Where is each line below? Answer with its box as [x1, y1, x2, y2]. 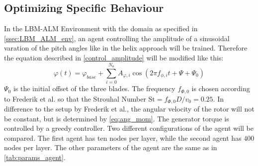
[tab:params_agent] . [4, 152, 66, 162]
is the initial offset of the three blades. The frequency [13, 83, 175, 94]
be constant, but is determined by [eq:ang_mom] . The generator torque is [4, 113, 229, 123]
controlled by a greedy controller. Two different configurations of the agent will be [4, 123, 254, 133]
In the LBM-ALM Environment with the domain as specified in [4, 23, 198, 34]
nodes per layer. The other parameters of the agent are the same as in [4, 142, 217, 153]
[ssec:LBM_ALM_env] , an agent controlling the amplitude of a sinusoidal [4, 33, 230, 43]
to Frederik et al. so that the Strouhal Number [4, 93, 146, 104]
